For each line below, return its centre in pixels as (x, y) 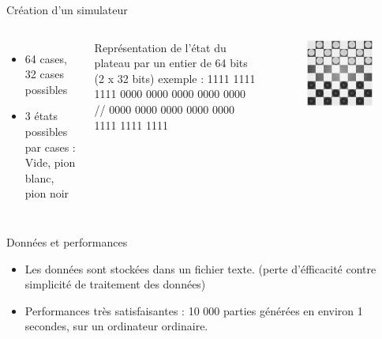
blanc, (39, 177)
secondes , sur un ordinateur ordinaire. (116, 326)
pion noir (47, 193)
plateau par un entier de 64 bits (171, 63)
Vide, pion (50, 162)
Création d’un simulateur (67, 9)
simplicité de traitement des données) (115, 284)
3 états (41, 116)
